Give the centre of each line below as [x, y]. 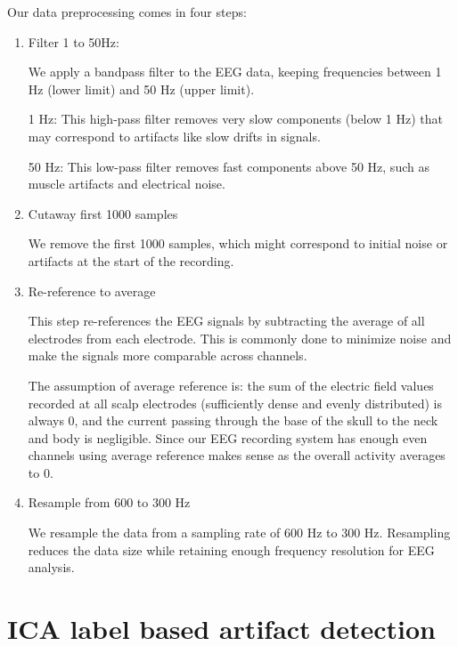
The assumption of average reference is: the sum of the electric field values [231, 385]
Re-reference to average [92, 291]
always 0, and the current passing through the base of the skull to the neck [233, 420]
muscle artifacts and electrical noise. [127, 184]
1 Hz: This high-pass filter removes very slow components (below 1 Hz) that [236, 119]
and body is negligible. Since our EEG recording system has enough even [228, 437]
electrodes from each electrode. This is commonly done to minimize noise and [240, 338]
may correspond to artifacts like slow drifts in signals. [174, 136]
